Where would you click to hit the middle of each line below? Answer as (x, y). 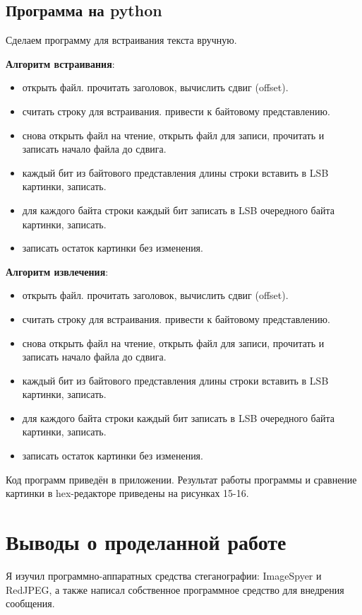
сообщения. (30, 603)
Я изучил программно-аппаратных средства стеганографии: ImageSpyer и (164, 575)
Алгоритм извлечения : (57, 271)
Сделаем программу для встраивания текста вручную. (121, 40)
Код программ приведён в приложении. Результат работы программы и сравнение (181, 479)
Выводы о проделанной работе (146, 542)
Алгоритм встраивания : (60, 63)
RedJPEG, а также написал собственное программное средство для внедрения (175, 589)
